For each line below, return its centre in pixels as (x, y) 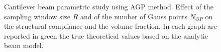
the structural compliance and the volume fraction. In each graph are (111, 26)
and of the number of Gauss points (134, 16)
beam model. (24, 45)
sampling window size (37, 16)
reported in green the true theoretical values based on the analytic (106, 35)
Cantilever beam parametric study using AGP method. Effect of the (109, 6)
